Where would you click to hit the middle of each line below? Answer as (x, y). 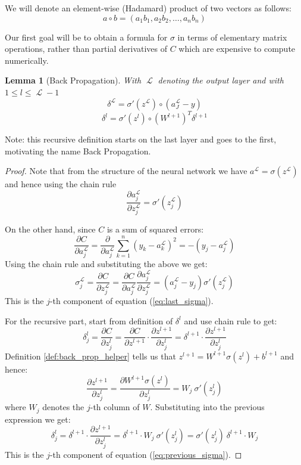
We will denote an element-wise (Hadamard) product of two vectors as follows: (148, 8)
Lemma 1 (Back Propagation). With (73, 80)
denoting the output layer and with (221, 80)
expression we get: (38, 419)
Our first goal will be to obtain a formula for (86, 37)
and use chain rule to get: (231, 320)
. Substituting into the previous (207, 407)
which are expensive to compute (237, 49)
